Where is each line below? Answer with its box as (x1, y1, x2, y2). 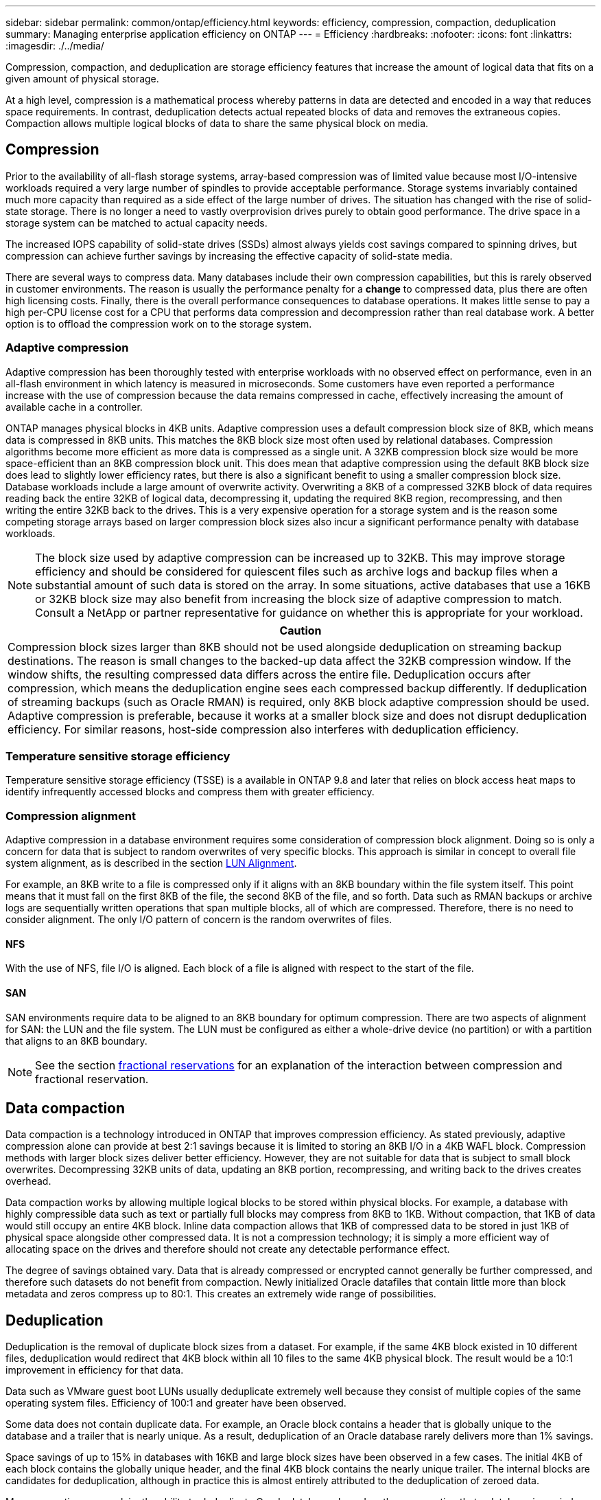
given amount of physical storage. (5, 73, 159, 84)
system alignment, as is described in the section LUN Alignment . (5, 857, 297, 870)
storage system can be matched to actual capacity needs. (5, 216, 268, 229)
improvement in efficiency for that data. (5, 1364, 184, 1376)
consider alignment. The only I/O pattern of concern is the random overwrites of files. (5, 913, 392, 926)
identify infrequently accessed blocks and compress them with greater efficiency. (5, 786, 375, 798)
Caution (279, 623, 322, 637)
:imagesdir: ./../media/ (5, 40, 104, 52)
